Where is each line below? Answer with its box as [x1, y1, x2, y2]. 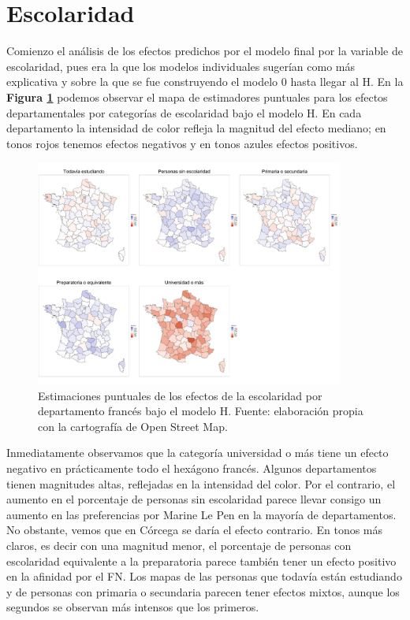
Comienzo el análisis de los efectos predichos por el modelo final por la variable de [6, 43, 403, 59]
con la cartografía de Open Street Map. [38, 418, 228, 434]
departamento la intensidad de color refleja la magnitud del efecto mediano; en [6, 120, 386, 136]
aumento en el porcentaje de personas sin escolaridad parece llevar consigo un [6, 491, 382, 507]
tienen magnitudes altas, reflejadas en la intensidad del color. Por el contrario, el [6, 475, 396, 492]
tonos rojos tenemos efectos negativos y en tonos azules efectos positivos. [6, 135, 358, 151]
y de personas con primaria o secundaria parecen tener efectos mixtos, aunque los [6, 583, 400, 600]
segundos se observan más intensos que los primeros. [6, 599, 259, 615]
